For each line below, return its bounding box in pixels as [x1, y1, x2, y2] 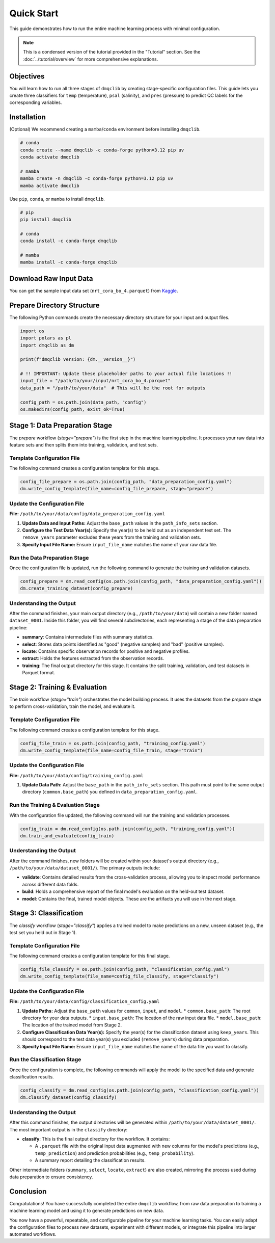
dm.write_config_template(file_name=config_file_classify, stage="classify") [20, 973, 219, 980]
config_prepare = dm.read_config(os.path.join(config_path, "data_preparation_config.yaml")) [20, 578, 262, 584]
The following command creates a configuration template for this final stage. [9, 953, 170, 959]
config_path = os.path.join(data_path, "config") [20, 399, 147, 405]
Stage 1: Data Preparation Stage [9, 421, 112, 430]
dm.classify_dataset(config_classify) [20, 1095, 117, 1100]
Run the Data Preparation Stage [9, 554, 89, 561]
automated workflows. [9, 1231, 57, 1237]
